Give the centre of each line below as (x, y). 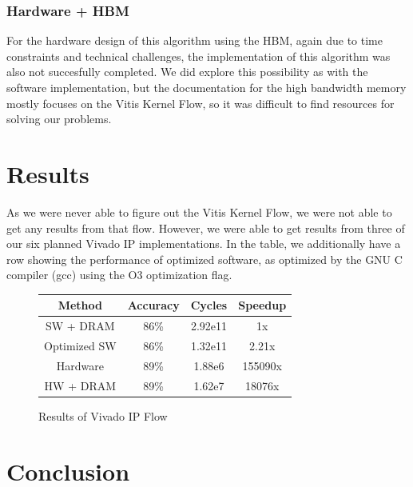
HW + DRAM (80, 385)
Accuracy (153, 305)
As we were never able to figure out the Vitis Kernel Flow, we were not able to (199, 212)
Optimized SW (80, 346)
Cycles (209, 305)
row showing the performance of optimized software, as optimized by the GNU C (205, 259)
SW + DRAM (80, 326)
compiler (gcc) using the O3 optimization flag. (119, 275)
